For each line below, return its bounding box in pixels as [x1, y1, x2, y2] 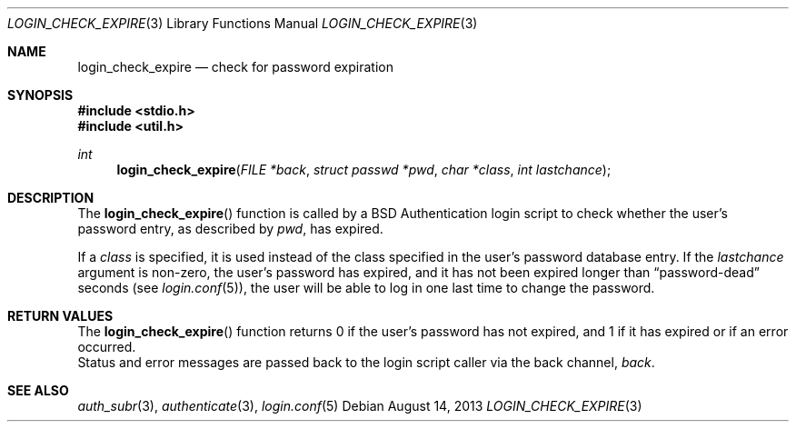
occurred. [77, 339, 136, 354]
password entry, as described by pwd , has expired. [77, 221, 383, 236]
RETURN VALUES [7, 308, 114, 324]
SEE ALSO [7, 383, 69, 398]
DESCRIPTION [7, 190, 95, 205]
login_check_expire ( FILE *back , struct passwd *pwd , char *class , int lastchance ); [116, 162, 612, 177]
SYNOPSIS [7, 87, 74, 103]
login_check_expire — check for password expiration [77, 59, 393, 75]
